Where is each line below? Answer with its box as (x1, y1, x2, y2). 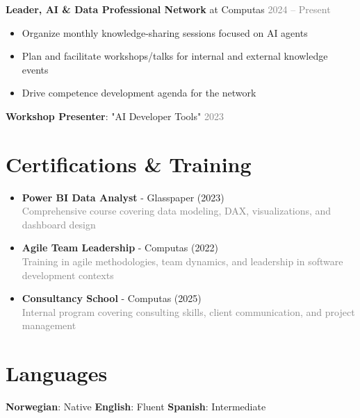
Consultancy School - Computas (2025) (22, 291, 202, 306)
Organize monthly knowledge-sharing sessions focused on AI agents (22, 25, 308, 40)
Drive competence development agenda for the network (22, 85, 256, 100)
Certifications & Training (6, 149, 252, 178)
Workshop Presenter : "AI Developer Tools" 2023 (6, 108, 224, 123)
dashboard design (22, 217, 96, 231)
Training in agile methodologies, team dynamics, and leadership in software (22, 254, 343, 269)
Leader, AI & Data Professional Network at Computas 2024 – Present (6, 2, 331, 16)
